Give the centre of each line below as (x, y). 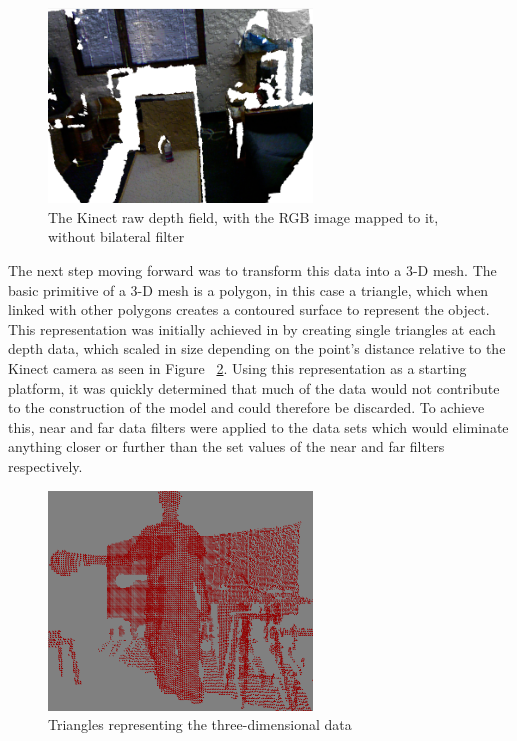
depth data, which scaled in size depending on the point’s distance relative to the (257, 348)
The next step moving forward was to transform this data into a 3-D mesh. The (252, 270)
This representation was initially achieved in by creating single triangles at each (252, 328)
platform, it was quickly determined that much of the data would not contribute (254, 387)
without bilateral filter (116, 236)
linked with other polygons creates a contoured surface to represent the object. (249, 309)
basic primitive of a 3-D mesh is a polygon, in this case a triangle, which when (248, 289)
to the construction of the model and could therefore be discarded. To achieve (246, 407)
